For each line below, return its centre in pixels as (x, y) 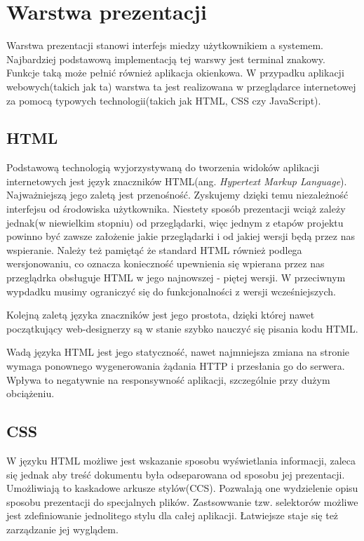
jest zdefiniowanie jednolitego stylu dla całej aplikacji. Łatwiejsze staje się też (173, 515)
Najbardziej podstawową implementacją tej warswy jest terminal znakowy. (166, 59)
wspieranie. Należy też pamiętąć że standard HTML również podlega (154, 249)
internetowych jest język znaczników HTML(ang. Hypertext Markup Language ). (177, 181)
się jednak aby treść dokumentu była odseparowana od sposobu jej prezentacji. (176, 474)
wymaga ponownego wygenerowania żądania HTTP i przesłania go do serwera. (176, 366)
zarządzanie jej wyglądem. (62, 529)
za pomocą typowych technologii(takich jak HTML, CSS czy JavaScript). (164, 100)
